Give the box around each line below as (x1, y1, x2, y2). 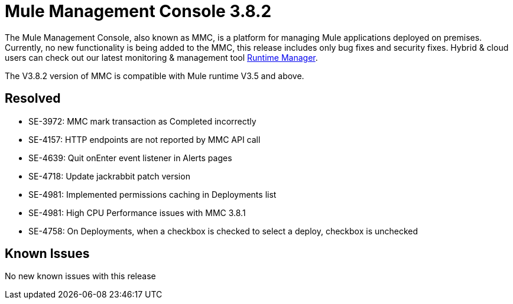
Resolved (5, 91, 61, 106)
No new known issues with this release (5, 271, 156, 282)
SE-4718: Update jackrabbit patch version (28, 171, 190, 181)
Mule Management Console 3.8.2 (5, 1, 272, 21)
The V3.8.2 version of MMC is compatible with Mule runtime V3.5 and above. (5, 70, 304, 81)
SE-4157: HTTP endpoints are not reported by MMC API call (28, 134, 261, 145)
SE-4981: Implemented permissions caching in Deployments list (28, 189, 277, 200)
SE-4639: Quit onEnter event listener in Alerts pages (28, 152, 232, 163)
